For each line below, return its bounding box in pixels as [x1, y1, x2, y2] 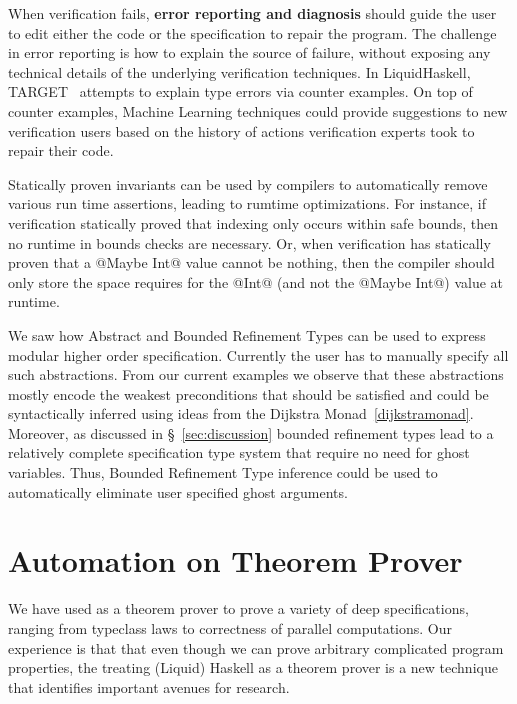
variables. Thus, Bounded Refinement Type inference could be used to [8, 462, 438, 483]
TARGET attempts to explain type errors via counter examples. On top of [8, 81, 473, 102]
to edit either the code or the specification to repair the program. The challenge [8, 22, 497, 43]
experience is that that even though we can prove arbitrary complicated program [8, 637, 504, 658]
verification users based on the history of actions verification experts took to [8, 120, 475, 141]
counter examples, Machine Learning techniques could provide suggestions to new [8, 100, 508, 121]
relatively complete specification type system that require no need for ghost [8, 442, 470, 463]
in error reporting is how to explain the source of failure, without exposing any [8, 42, 491, 63]
